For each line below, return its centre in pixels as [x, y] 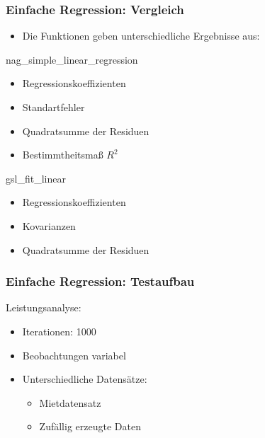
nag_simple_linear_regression [72, 59]
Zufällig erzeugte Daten [90, 426]
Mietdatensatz [70, 402]
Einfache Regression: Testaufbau [100, 281]
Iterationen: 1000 [59, 331]
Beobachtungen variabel [74, 355]
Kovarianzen [49, 225]
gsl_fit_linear [36, 178]
